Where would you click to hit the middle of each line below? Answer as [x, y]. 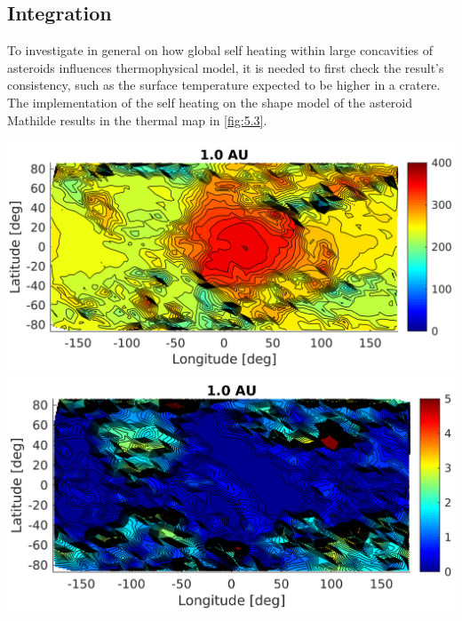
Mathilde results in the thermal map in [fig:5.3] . [137, 119]
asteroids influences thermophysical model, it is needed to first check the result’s [226, 67]
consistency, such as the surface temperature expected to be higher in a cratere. [224, 85]
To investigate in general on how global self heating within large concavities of [220, 50]
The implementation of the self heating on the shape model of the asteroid [210, 102]
